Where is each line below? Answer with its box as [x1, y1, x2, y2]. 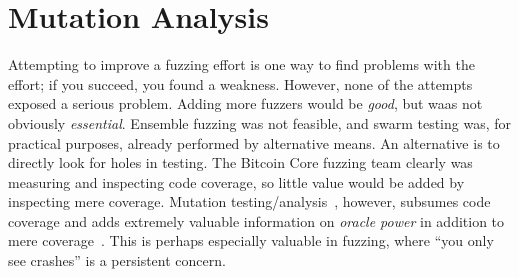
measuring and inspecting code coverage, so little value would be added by [8, 171, 465, 192]
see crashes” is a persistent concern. [8, 250, 226, 271]
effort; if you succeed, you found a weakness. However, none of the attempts [8, 73, 473, 94]
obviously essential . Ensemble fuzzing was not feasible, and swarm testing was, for [8, 112, 512, 133]
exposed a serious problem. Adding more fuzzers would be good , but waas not [8, 93, 483, 114]
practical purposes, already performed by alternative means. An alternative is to [8, 132, 500, 153]
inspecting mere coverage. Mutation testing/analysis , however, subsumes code [8, 191, 491, 212]
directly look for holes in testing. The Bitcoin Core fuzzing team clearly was [8, 152, 473, 173]
